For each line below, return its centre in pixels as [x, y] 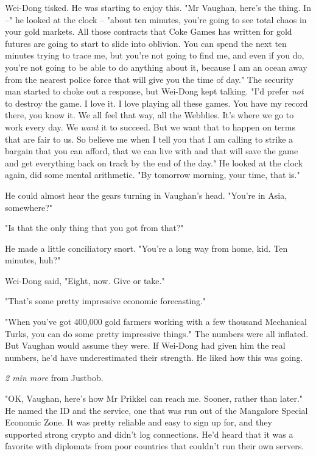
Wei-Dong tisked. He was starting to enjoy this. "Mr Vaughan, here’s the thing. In [158, 7]
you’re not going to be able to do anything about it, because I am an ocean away [156, 67]
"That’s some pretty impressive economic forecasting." [106, 301]
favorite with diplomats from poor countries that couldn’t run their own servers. [155, 446]
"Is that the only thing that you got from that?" [94, 228]
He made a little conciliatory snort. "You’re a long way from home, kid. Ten [146, 248]
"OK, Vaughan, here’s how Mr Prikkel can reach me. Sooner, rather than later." [154, 398]
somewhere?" [29, 207]
